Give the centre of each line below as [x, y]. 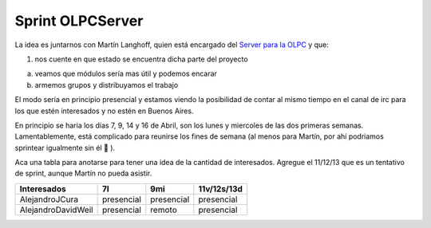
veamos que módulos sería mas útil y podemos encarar [126, 74]
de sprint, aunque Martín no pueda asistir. [83, 173]
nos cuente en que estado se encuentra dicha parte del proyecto [141, 59]
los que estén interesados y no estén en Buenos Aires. [104, 111]
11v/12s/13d [221, 189]
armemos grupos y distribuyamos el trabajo [107, 85]
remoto [164, 210]
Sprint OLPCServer [79, 21]
